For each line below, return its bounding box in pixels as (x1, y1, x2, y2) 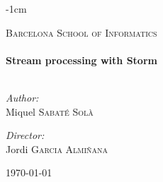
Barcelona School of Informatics (6, 25, 157, 40)
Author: (6, 90, 39, 104)
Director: (6, 128, 45, 142)
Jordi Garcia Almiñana (6, 141, 108, 156)
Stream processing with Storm (6, 52, 157, 67)
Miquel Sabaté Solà (6, 104, 94, 119)
